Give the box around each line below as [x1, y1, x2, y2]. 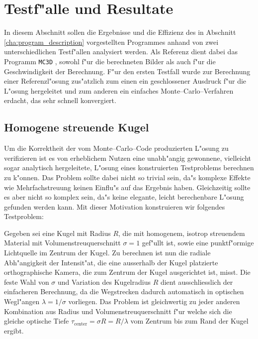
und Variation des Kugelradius [58, 276, 151, 287]
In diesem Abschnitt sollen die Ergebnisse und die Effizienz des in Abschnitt [4, 27, 236, 37]
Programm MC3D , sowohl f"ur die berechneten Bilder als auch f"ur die [4, 56, 216, 66]
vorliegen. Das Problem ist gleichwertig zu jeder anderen [68, 296, 240, 307]
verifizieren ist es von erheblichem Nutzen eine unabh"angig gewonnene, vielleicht [4, 152, 252, 163]
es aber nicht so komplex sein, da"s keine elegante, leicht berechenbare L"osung [4, 192, 244, 202]
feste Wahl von [4, 276, 49, 287]
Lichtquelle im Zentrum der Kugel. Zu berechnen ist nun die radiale [4, 247, 211, 258]
